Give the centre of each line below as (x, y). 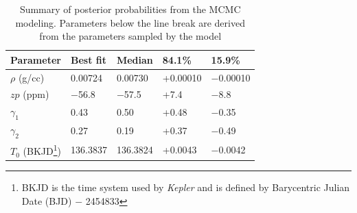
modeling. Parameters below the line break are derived (130, 22)
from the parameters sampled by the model (130, 36)
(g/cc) (31, 77)
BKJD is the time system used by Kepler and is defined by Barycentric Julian (186, 187)
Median (135, 59)
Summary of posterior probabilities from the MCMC (130, 9)
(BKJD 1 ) (42, 150)
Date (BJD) (47, 200)
